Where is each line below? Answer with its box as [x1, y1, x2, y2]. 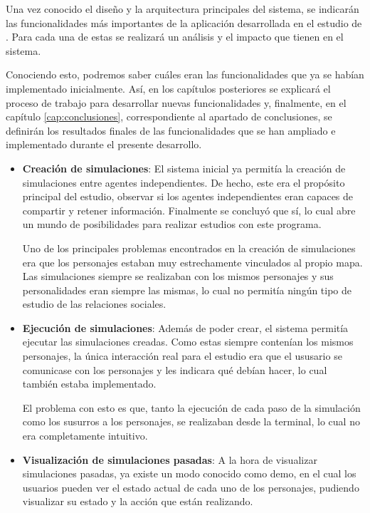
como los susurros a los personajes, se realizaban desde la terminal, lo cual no [22, 414, 360, 429]
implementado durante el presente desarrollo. [6, 137, 202, 152]
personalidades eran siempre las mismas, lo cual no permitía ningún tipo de [22, 282, 352, 297]
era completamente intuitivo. [22, 428, 148, 443]
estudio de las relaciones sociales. [22, 296, 166, 311]
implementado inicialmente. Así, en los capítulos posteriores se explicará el [6, 81, 331, 95]
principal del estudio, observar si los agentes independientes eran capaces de [22, 189, 354, 204]
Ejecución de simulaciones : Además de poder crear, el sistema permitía [22, 320, 349, 335]
